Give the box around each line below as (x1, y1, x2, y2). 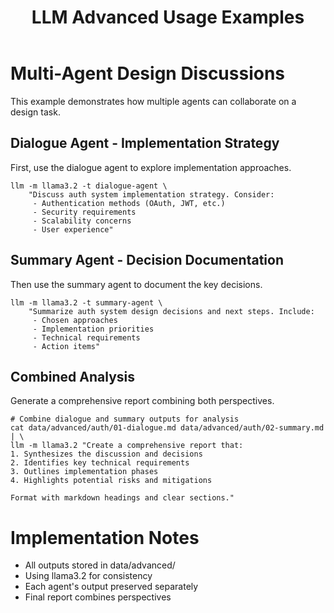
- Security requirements (32, 207, 137, 217)
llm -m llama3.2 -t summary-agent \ (10, 297, 163, 308)
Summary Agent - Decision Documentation (10, 252, 284, 269)
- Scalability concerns (32, 216, 132, 226)
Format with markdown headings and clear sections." (10, 493, 235, 503)
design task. (10, 106, 61, 118)
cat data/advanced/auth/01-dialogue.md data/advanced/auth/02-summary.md (10, 423, 325, 433)
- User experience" (32, 224, 114, 235)
